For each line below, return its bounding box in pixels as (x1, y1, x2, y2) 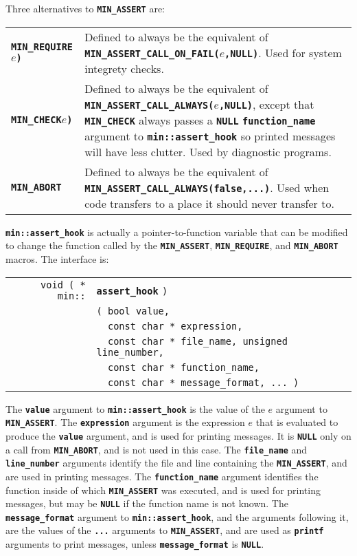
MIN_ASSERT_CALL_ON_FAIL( (84, 47, 220, 59)
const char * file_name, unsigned (107, 335, 288, 347)
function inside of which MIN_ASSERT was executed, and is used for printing (5, 482, 321, 497)
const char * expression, (107, 320, 243, 332)
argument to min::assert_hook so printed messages (84, 127, 336, 144)
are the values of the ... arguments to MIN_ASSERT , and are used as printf (5, 523, 324, 537)
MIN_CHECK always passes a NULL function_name (84, 111, 316, 128)
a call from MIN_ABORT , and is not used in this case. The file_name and (5, 442, 308, 456)
